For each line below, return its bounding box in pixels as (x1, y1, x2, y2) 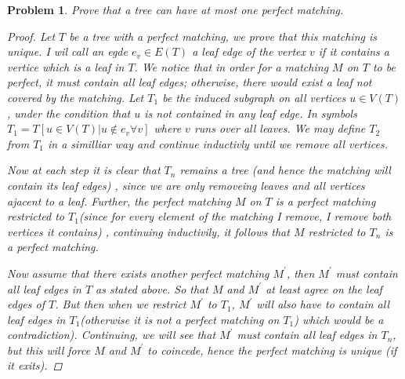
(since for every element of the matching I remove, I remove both (78, 208, 392, 224)
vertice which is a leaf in (7, 58, 125, 75)
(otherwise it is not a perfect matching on (80, 311, 280, 327)
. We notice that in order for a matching (134, 58, 329, 75)
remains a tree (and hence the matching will (179, 162, 391, 178)
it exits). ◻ (7, 357, 63, 374)
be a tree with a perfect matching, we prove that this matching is (69, 27, 377, 44)
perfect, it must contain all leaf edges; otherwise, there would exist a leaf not (7, 74, 372, 90)
